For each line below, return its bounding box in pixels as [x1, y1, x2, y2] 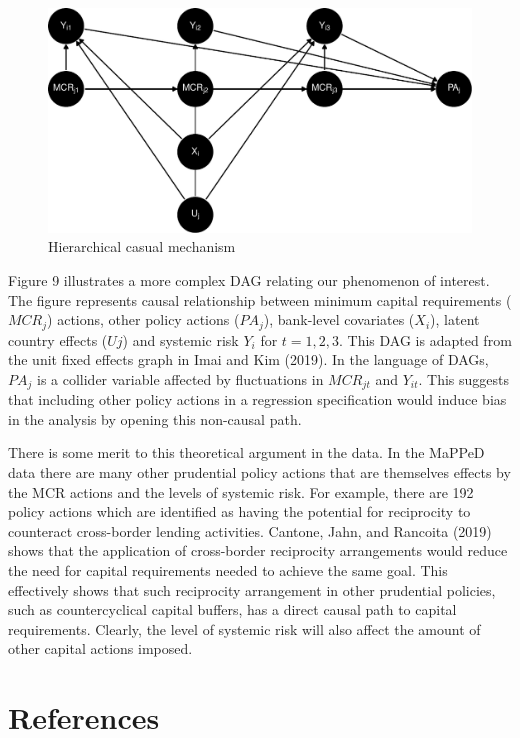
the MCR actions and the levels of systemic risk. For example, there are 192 [8, 481, 474, 502]
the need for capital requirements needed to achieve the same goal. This [8, 560, 448, 581]
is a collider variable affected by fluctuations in [36, 368, 324, 389]
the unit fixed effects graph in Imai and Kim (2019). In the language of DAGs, [8, 349, 489, 370]
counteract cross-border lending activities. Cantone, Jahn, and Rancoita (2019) [8, 520, 492, 541]
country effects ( [8, 329, 108, 350]
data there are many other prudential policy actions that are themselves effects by [8, 462, 511, 483]
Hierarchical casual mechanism [48, 236, 236, 257]
